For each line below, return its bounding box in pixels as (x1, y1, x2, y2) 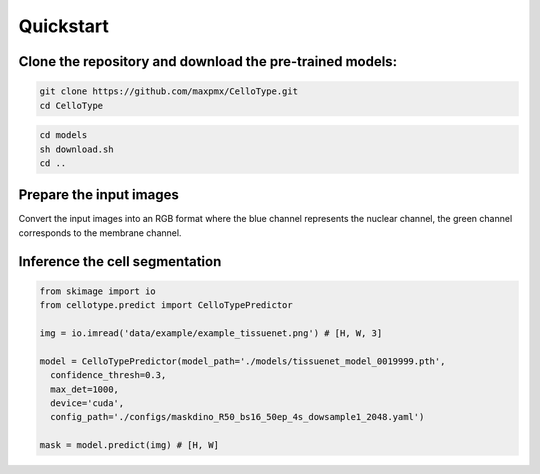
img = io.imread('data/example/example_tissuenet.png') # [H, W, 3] (39, 327, 383, 339)
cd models (39, 130, 88, 141)
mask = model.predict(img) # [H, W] (39, 440, 220, 451)
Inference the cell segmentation (18, 253, 222, 270)
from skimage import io (39, 285, 157, 297)
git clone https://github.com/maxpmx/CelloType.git (39, 86, 299, 97)
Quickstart (18, 15, 110, 37)
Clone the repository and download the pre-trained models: (18, 53, 398, 70)
